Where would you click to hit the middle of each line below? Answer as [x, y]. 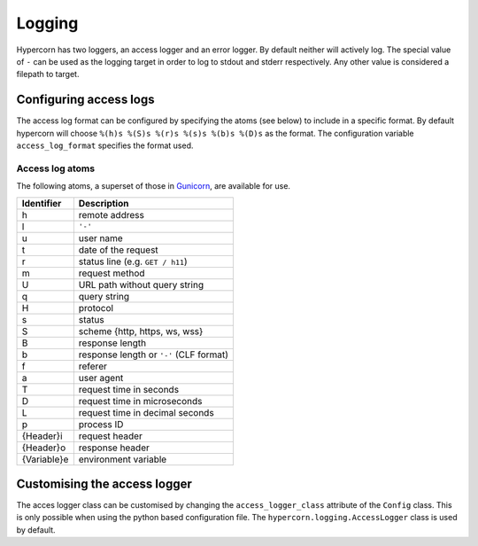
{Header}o [44, 448]
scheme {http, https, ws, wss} [141, 331]
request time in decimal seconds [146, 412]
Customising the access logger [104, 484]
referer [93, 366]
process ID [101, 424]
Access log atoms [56, 168]
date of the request [118, 250]
